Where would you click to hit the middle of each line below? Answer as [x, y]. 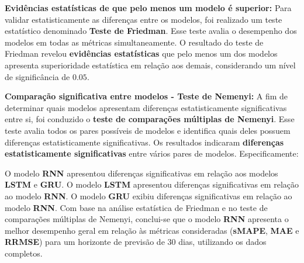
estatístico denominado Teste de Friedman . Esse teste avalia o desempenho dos [151, 31]
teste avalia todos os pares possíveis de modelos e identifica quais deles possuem [148, 130]
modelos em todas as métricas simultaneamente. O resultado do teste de [134, 42]
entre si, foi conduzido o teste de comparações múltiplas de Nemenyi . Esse [150, 119]
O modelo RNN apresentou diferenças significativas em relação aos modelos [141, 173]
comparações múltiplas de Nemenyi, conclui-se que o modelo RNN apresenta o [147, 219]
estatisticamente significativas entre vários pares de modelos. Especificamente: [152, 153]
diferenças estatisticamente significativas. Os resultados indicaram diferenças [144, 142]
